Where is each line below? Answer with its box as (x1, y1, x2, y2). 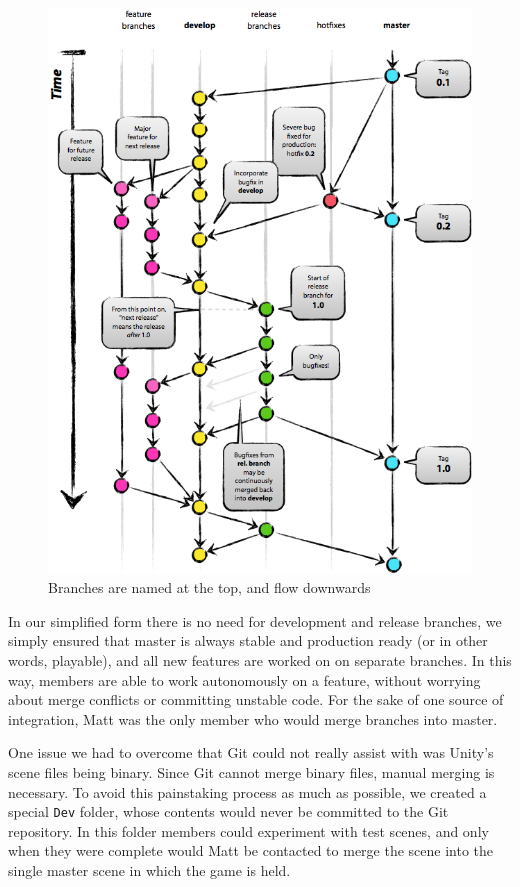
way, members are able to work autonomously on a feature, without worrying (8, 669, 481, 690)
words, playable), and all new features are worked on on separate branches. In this (8, 649, 512, 670)
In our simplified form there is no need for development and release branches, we (8, 610, 502, 631)
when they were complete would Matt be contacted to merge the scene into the (8, 840, 494, 861)
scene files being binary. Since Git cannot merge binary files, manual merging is (8, 761, 495, 782)
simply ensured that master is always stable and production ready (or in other (8, 630, 488, 651)
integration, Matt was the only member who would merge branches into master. (8, 708, 498, 729)
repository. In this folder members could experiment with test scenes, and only (8, 820, 489, 841)
